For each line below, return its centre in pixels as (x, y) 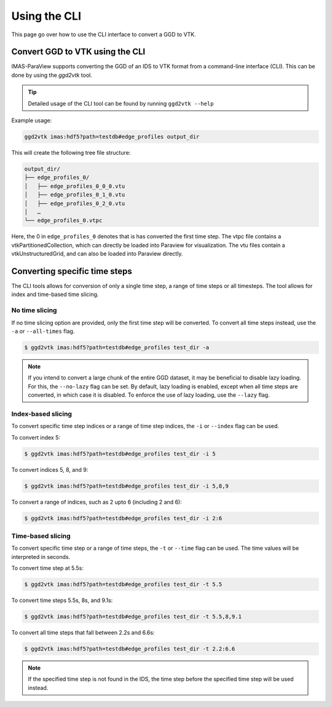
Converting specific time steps (72, 271)
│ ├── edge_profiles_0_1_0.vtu (75, 195)
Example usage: (32, 120)
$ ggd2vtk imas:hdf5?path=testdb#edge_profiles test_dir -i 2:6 (123, 518)
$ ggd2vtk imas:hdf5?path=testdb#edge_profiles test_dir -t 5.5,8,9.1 (133, 616)
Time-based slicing (41, 536)
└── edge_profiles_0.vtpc (63, 221)
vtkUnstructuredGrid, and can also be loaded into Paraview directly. (97, 254)
